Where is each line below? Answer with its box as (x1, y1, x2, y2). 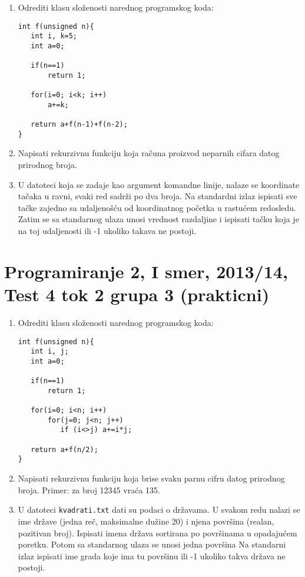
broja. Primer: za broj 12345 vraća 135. (18, 483, 160, 496)
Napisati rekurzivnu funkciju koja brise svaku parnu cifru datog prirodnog (18, 472, 285, 484)
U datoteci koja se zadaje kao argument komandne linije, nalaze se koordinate (18, 178, 300, 190)
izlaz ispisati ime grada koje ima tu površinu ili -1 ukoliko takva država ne (18, 549, 286, 562)
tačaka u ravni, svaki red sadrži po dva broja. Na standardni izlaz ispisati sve (18, 190, 297, 202)
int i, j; (31, 347, 69, 356)
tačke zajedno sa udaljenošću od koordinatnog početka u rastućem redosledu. (18, 201, 296, 213)
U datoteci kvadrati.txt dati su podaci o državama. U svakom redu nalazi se (18, 503, 300, 516)
